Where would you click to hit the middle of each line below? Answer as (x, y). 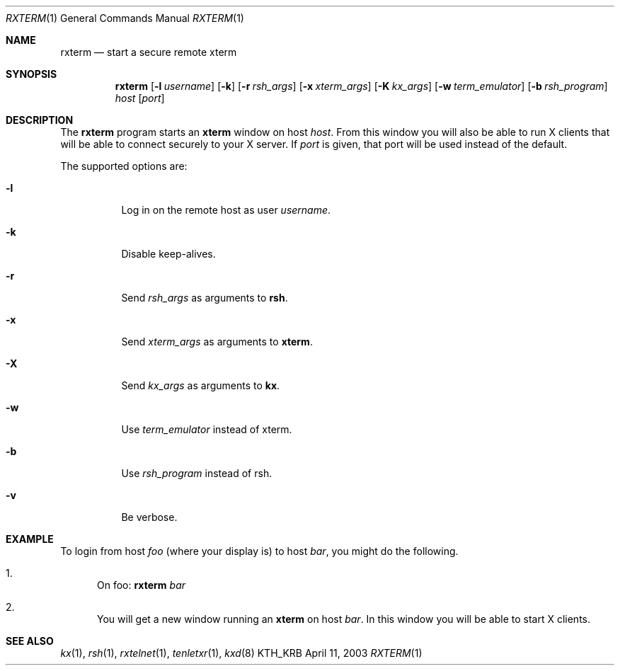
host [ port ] (140, 98)
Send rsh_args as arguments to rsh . (205, 298)
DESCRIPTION (40, 120)
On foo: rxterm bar (141, 585)
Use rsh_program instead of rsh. (197, 473)
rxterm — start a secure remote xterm (149, 52)
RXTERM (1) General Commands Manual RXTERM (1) (125, 18)
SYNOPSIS (31, 74)
